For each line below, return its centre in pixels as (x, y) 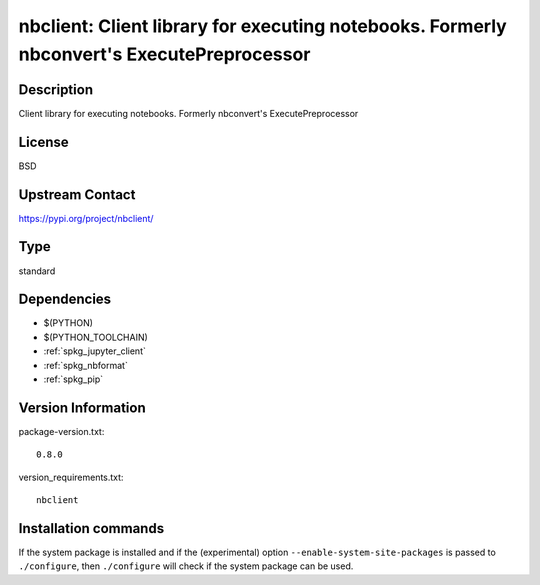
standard (37, 271)
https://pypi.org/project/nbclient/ (86, 218)
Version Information (82, 407)
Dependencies (65, 299)
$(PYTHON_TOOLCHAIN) (96, 337)
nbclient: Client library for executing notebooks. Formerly (262, 26)
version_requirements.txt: (71, 477)
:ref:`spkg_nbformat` (86, 365)
